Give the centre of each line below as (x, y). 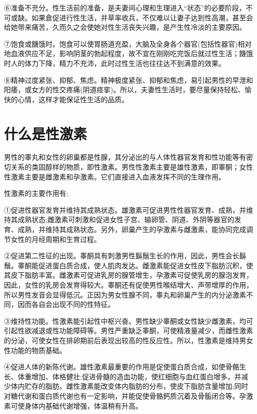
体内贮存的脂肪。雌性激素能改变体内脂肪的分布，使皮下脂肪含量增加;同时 (129, 386)
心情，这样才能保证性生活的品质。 (73, 99)
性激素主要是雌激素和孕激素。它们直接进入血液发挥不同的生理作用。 (115, 176)
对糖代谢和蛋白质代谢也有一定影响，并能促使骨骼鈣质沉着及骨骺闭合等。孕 (125, 395)
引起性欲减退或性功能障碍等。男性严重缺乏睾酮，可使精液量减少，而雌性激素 (128, 330)
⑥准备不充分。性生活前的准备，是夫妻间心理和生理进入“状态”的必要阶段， (125, 7)
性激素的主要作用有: (36, 193)
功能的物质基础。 (38, 350)
